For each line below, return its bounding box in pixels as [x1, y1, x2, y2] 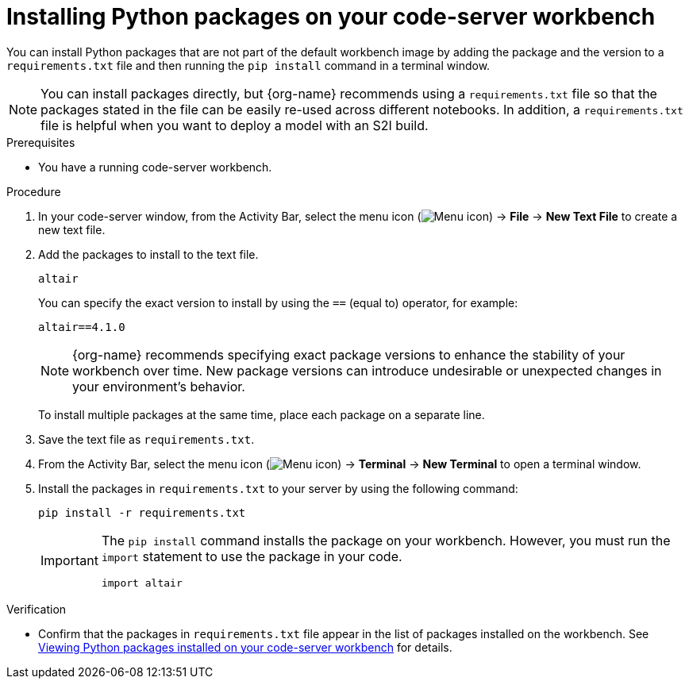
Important [40, 552, 98, 569]
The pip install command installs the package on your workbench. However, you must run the [101, 532, 671, 548]
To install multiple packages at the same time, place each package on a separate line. [38, 407, 485, 421]
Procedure [6, 184, 61, 198]
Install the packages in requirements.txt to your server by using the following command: [38, 481, 518, 495]
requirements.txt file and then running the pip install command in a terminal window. [6, 58, 491, 72]
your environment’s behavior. [72, 378, 245, 394]
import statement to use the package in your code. [101, 548, 402, 564]
